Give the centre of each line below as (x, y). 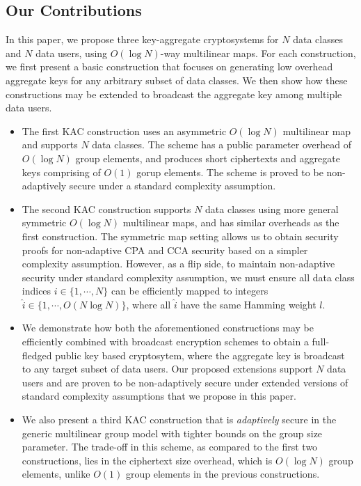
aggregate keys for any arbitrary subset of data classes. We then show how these (177, 80)
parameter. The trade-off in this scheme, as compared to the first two (170, 447)
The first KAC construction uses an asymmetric (124, 131)
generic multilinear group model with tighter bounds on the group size (172, 433)
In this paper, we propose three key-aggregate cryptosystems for (142, 39)
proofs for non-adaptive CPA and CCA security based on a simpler (165, 250)
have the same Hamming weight (248, 304)
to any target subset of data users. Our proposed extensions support (167, 369)
